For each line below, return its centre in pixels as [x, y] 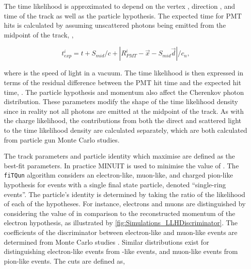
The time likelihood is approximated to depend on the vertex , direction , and [119, 6]
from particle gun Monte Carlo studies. [62, 139]
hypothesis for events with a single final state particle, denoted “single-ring [115, 184]
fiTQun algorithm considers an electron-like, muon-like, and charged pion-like [118, 175]
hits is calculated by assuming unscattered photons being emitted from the [115, 25]
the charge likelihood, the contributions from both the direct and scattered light [123, 120]
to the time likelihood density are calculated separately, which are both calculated [125, 130]
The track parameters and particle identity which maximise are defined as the [119, 156]
